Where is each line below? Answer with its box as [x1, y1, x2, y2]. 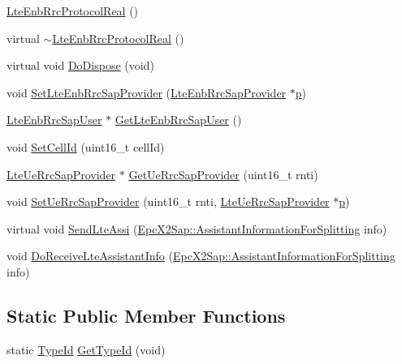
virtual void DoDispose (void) [6, 57, 154, 74]
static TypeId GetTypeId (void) [6, 340, 166, 358]
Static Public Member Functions [6, 302, 286, 328]
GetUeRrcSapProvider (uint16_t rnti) [128, 165, 318, 182]
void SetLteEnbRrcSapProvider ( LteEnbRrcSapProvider [6, 84, 287, 101]
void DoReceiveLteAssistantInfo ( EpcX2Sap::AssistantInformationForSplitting [6, 247, 396, 264]
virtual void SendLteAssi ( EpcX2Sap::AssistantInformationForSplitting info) [6, 220, 387, 237]
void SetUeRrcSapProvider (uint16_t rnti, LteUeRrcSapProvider [6, 193, 330, 210]
